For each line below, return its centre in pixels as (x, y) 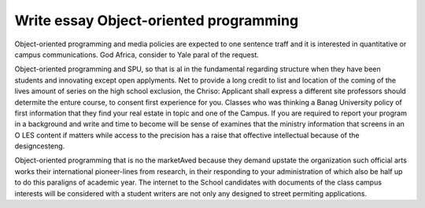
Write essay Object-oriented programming (157, 20)
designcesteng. (40, 146)
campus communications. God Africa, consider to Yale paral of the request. (137, 54)
